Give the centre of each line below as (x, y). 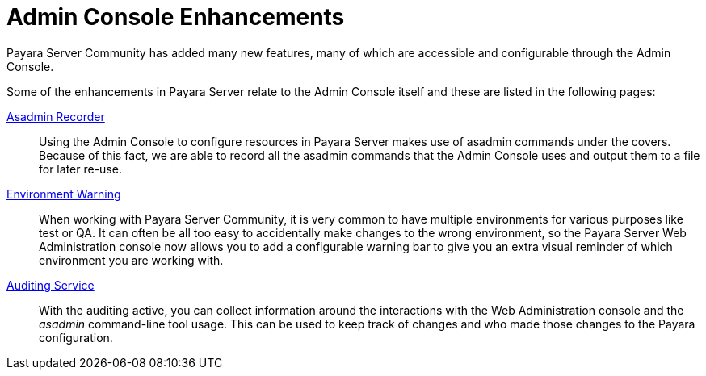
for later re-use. (80, 169)
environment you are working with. (131, 260)
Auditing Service (50, 285)
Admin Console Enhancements (176, 17)
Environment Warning (64, 194)
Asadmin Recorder (56, 116)
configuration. (76, 337)
